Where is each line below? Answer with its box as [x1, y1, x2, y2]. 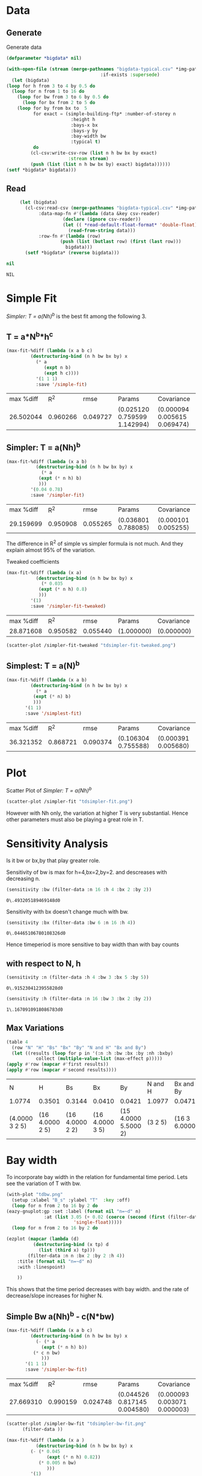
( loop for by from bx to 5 [17, 105, 87, 111]
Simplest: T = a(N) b [6, 659, 80, 671]
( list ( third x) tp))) [38, 1247, 96, 1253]
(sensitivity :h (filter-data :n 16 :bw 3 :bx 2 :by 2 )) [6, 996, 152, 1002]
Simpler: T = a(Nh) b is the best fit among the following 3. [6, 311, 147, 320]
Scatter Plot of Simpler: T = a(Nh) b [6, 786, 92, 794]
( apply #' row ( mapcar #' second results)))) [6, 1067, 117, 1073]
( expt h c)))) [44, 370, 79, 376]
